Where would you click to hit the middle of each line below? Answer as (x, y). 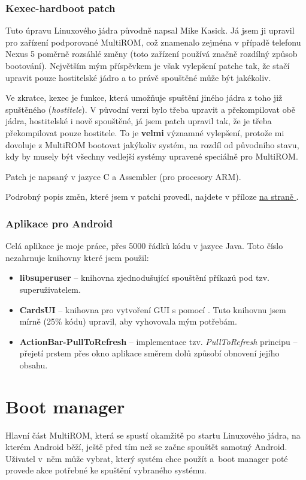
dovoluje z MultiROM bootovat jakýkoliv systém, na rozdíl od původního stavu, (152, 144)
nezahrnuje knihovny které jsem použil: (77, 257)
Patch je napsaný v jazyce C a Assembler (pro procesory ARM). (123, 176)
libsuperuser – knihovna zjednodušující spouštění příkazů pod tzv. (144, 277)
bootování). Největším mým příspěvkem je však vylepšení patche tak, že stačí (148, 65)
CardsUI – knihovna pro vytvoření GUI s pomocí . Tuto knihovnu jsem (153, 309)
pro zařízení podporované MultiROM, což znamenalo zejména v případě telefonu (153, 42)
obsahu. (34, 364)
